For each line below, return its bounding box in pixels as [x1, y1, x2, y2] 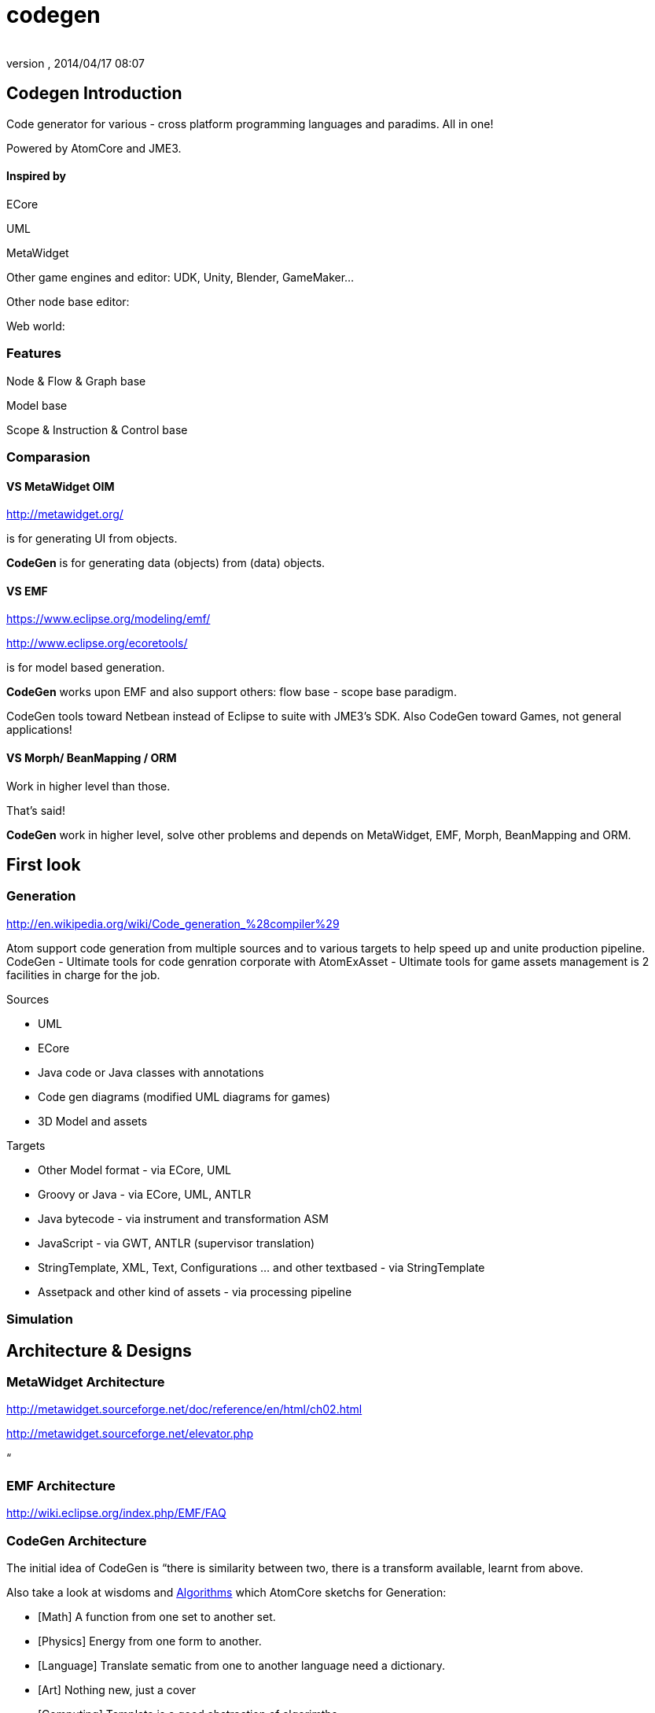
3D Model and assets [38, 1114, 148, 1128]
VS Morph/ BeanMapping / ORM [6, 750, 177, 764]
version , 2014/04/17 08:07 [6, 56, 145, 70]
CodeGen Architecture [6, 1532, 147, 1549]
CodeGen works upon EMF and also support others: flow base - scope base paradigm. [6, 685, 457, 699]
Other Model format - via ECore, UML [38, 1162, 231, 1177]
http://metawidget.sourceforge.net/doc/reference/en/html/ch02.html [6, 1402, 362, 1416]
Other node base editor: [6, 294, 130, 308]
